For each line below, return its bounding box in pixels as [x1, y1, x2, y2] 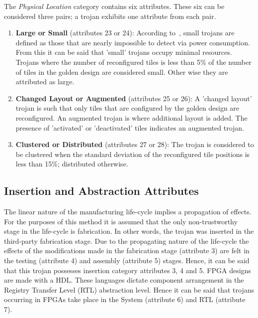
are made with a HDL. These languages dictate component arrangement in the [4, 275, 244, 285]
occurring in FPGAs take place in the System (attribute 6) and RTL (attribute [4, 294, 246, 305]
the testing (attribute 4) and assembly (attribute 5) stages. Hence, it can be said [4, 255, 250, 266]
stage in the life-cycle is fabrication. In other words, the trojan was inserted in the [4, 226, 254, 236]
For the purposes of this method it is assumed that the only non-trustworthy [4, 216, 238, 226]
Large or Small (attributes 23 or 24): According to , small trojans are [15, 27, 235, 38]
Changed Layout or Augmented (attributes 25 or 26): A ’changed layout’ [15, 93, 252, 103]
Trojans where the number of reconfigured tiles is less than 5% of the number [15, 56, 252, 67]
